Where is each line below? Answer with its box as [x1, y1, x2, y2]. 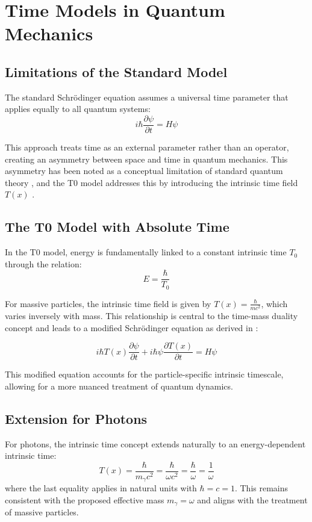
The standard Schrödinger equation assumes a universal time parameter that [5, 90, 289, 103]
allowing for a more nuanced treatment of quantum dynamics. [5, 379, 233, 392]
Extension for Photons [5, 409, 148, 427]
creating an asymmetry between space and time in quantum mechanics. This [5, 152, 288, 165]
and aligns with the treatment [197, 493, 308, 506]
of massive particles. [5, 506, 79, 518]
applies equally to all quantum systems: [5, 102, 151, 115]
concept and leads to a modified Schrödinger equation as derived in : [5, 321, 258, 334]
